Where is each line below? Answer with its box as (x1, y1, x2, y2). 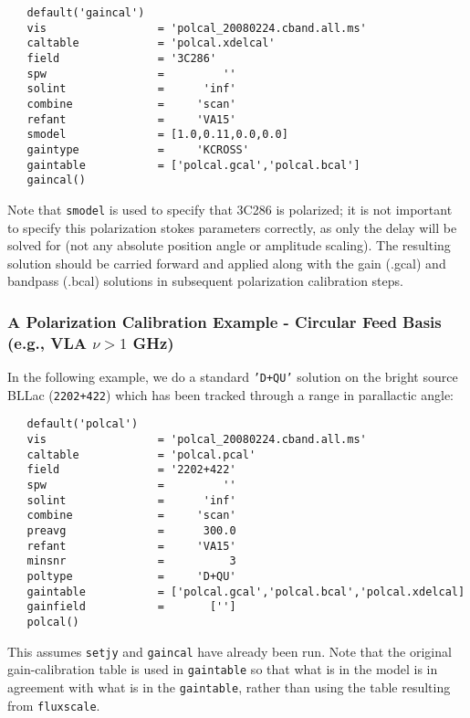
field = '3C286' (26, 51, 217, 65)
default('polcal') (26, 417, 139, 431)
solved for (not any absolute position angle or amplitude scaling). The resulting (7, 236, 451, 255)
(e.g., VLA (7, 331, 88, 354)
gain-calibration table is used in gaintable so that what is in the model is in (7, 660, 438, 679)
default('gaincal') (26, 6, 145, 19)
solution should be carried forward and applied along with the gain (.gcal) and (7, 253, 446, 272)
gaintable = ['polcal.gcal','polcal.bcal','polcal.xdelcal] (26, 585, 465, 598)
